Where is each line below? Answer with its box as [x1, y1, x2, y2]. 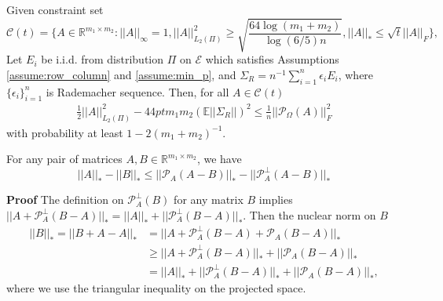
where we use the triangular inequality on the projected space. [6, 280, 306, 296]
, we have [196, 150, 242, 167]
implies [258, 191, 293, 208]
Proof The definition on [6, 191, 124, 208]
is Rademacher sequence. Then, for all [46, 83, 229, 100]
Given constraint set [6, 2, 104, 17]
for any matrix [174, 191, 243, 208]
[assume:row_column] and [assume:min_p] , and [6, 66, 236, 82]
